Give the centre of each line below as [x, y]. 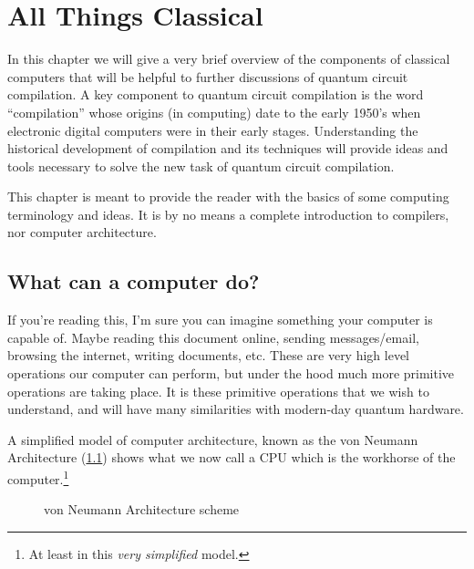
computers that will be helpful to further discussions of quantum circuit [208, 76]
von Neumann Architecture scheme [142, 509]
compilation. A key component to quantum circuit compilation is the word [216, 94]
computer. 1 [38, 477]
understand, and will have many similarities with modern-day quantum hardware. [236, 409]
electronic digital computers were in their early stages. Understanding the [213, 130]
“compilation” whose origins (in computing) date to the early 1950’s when [214, 112]
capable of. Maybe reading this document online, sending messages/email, [213, 337]
